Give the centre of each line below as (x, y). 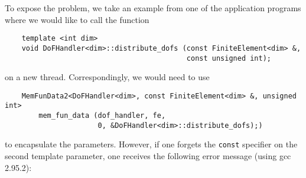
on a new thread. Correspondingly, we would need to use (107, 77)
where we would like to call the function (77, 19)
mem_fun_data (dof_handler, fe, (102, 116)
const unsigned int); (229, 58)
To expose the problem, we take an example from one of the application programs (153, 8)
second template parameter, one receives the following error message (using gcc (148, 156)
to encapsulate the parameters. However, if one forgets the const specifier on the (151, 144)
